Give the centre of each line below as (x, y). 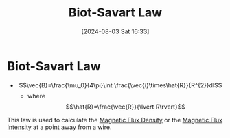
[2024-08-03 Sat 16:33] (115, 31)
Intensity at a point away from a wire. (59, 127)
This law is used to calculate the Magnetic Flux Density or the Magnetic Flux (115, 120)
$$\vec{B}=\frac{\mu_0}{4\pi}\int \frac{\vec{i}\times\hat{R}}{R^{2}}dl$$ (120, 85)
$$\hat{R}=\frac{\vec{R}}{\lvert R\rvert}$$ (126, 107)
